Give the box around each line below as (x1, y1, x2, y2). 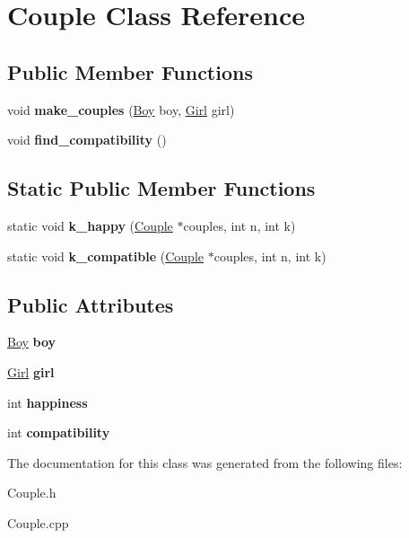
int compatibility (7, 423, 110, 442)
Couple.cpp (7, 513, 69, 532)
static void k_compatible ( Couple (7, 246, 204, 265)
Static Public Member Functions (7, 174, 316, 202)
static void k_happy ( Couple (7, 216, 173, 234)
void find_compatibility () (7, 130, 167, 149)
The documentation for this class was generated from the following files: (7, 453, 403, 472)
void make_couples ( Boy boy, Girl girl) (7, 100, 235, 119)
